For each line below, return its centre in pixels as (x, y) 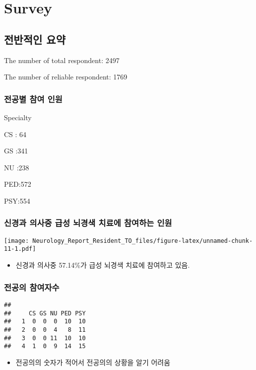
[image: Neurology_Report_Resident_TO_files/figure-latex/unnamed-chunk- (128, 241)
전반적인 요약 (35, 39)
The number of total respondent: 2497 (62, 60)
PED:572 (18, 184)
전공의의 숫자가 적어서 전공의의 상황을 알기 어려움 (93, 362)
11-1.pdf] (20, 249)
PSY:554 (17, 200)
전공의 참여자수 (32, 287)
